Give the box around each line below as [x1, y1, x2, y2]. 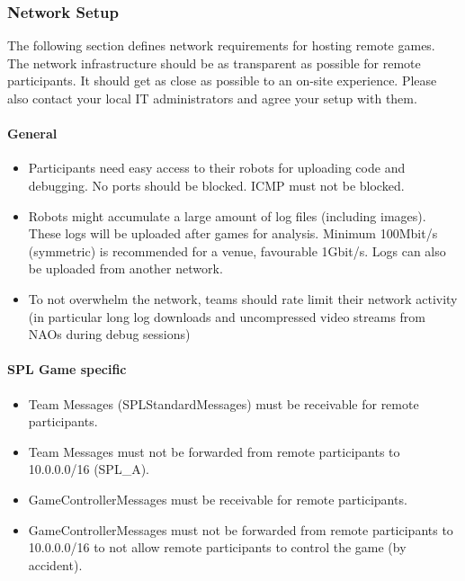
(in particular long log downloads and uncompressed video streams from [28, 307, 426, 326]
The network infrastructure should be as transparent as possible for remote [7, 53, 421, 72]
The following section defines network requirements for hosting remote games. [7, 36, 435, 55]
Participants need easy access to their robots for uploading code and [28, 158, 406, 177]
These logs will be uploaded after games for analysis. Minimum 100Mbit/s [28, 224, 438, 243]
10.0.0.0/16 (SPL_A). [28, 460, 149, 478]
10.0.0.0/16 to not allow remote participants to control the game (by [28, 538, 407, 557]
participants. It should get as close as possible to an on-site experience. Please [7, 71, 437, 90]
